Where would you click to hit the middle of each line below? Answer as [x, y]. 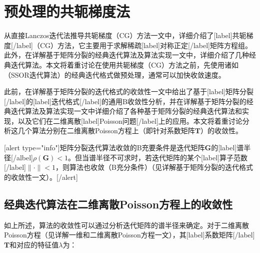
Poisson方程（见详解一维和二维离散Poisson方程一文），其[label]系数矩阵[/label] [129, 235]
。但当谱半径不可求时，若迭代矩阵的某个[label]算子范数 [158, 157]
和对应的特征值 [34, 244]
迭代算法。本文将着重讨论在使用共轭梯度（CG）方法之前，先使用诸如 [125, 64]
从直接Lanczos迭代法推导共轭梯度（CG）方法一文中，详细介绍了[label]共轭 [125, 35]
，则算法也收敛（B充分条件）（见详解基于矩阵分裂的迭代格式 [154, 167]
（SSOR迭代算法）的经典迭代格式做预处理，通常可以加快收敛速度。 [115, 74]
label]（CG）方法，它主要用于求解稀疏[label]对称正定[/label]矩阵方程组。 [134, 45]
